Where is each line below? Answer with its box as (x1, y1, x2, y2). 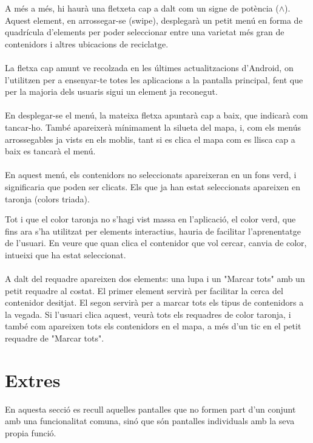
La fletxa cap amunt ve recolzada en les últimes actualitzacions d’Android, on (5, 61, 294, 74)
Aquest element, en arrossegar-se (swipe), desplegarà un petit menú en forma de (5, 13, 303, 26)
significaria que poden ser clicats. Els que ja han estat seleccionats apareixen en (5, 180, 300, 193)
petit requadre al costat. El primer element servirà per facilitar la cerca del (5, 284, 283, 297)
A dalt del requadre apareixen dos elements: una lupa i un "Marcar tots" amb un (5, 272, 305, 285)
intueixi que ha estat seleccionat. (5, 248, 126, 261)
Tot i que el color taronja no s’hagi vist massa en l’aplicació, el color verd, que (5, 213, 296, 225)
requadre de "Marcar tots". (5, 332, 104, 345)
